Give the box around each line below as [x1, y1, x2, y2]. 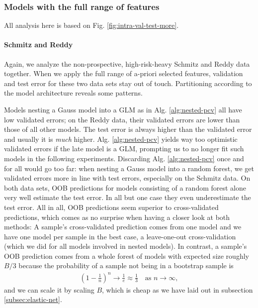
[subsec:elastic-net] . [4, 294, 62, 305]
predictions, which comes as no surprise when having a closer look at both [4, 211, 230, 222]
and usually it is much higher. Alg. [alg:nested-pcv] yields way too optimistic [4, 133, 238, 144]
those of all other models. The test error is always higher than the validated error [4, 124, 252, 134]
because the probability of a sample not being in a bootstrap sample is [18, 260, 234, 271]
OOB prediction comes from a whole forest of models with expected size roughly [4, 250, 249, 261]
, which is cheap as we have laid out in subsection [102, 284, 253, 295]
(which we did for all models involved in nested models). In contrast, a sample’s [4, 241, 247, 251]
